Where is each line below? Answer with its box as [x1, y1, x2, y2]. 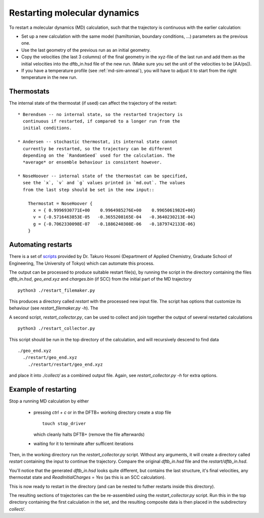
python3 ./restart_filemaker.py [18, 287, 95, 293]
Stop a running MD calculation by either [9, 398, 89, 404]
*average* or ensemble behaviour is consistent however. [22, 160, 162, 165]
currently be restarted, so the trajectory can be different [22, 146, 173, 151]
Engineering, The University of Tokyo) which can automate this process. [9, 260, 155, 266]
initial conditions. [22, 125, 72, 131]
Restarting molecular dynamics [9, 7, 139, 18]
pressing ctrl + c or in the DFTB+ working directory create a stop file [33, 409, 171, 415]
